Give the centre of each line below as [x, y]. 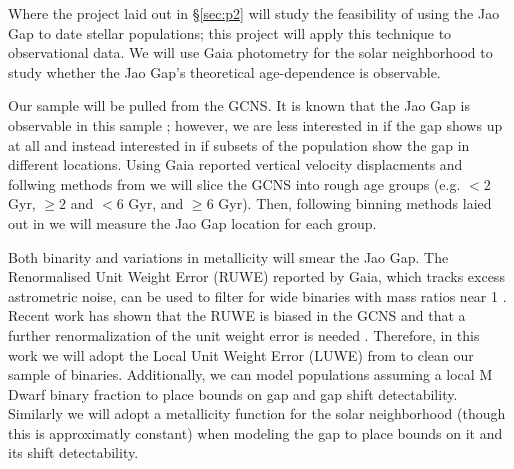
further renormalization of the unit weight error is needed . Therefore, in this [244, 334]
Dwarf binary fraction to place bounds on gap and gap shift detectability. [233, 393]
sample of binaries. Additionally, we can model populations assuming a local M [250, 374]
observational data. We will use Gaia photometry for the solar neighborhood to [250, 52]
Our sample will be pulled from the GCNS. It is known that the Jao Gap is [239, 105]
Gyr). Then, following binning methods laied [355, 203]
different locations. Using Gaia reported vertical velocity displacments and [235, 164]
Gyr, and [156, 203]
